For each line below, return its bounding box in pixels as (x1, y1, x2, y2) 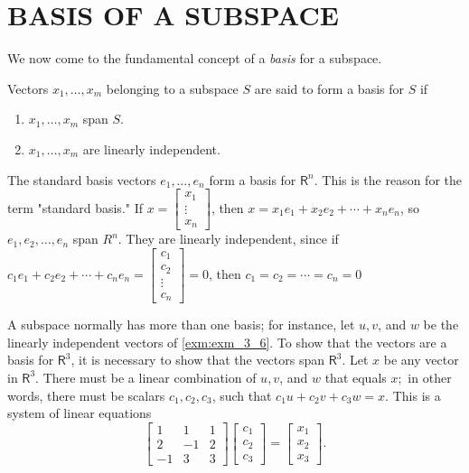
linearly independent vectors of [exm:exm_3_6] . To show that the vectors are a (7, 332, 447, 351)
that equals (324, 367, 387, 386)
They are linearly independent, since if (126, 229, 339, 248)
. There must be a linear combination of (35, 367, 257, 386)
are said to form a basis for (254, 79, 404, 97)
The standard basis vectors (7, 170, 156, 189)
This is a (392, 385, 441, 404)
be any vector (383, 350, 459, 369)
